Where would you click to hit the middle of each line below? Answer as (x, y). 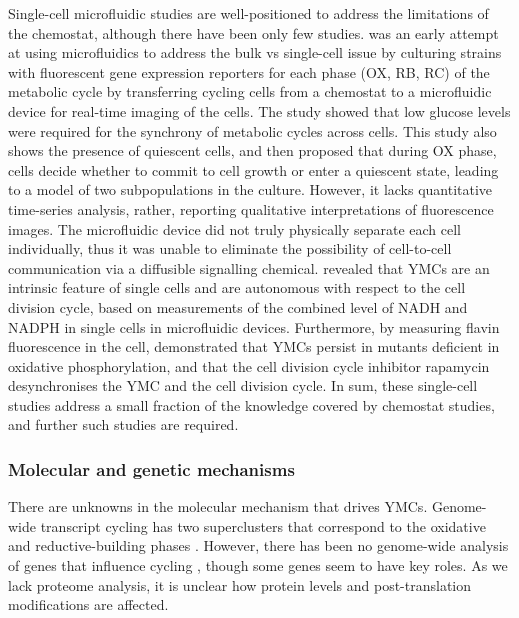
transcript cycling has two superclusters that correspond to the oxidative (263, 525)
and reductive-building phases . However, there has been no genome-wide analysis (258, 545)
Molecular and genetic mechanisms (151, 468)
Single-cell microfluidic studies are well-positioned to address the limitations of (248, 13)
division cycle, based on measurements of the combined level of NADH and (238, 306)
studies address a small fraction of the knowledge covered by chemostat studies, (251, 404)
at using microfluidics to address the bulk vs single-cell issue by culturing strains (255, 52)
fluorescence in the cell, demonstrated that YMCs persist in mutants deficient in (254, 346)
